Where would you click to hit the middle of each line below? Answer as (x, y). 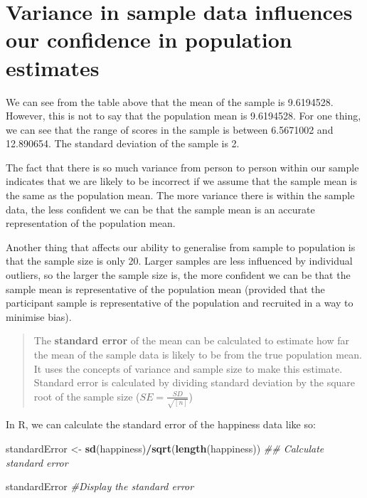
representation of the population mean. (91, 223)
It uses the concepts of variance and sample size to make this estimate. (188, 368)
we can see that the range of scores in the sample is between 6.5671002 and (170, 129)
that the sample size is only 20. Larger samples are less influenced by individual (179, 261)
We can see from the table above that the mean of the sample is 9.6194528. (170, 101)
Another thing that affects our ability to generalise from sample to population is (181, 247)
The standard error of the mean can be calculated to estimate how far (191, 340)
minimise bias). (39, 316)
